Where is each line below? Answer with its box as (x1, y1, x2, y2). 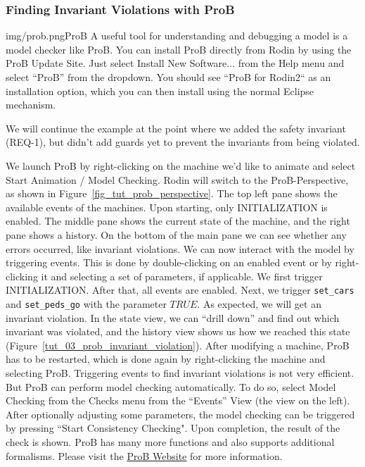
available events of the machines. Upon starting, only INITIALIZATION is (6, 199, 328, 214)
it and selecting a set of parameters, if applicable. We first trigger (41, 268, 323, 283)
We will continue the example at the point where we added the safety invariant (6, 120, 346, 135)
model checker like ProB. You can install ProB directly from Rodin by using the (6, 42, 352, 56)
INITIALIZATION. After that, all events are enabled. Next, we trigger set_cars (6, 282, 354, 297)
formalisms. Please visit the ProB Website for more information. (6, 448, 283, 463)
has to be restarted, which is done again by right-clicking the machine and (6, 351, 326, 366)
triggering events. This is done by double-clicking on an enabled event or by (6, 255, 332, 270)
